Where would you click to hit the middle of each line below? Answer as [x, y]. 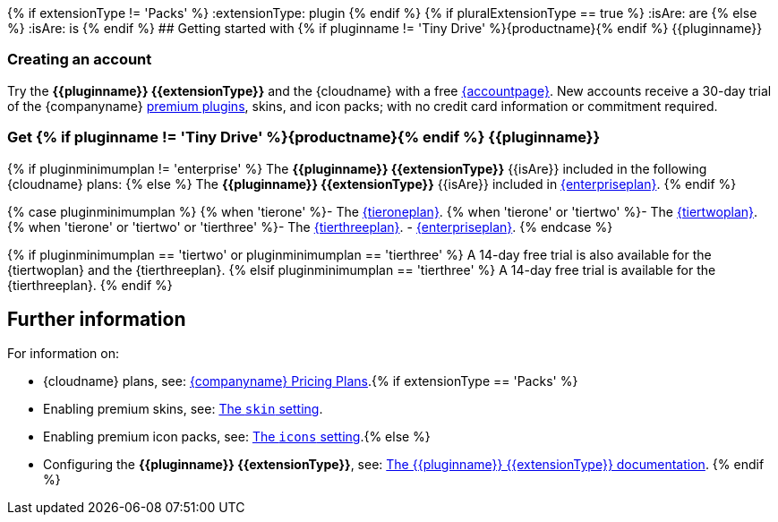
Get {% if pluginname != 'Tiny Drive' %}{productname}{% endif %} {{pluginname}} [304, 137]
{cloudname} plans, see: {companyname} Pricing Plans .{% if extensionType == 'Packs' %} [311, 381]
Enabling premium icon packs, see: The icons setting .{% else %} [237, 437]
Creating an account [80, 60]
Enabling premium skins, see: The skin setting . [183, 409]
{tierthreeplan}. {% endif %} [90, 285]
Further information [97, 319]
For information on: [64, 354]
